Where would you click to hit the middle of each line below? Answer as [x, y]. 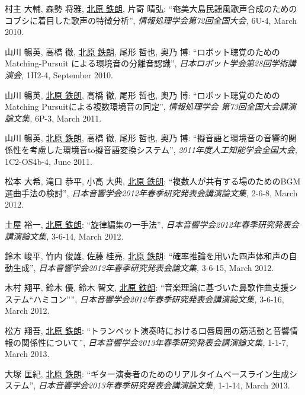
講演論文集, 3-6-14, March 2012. [64, 236]
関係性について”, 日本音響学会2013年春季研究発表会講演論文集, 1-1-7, [155, 342]
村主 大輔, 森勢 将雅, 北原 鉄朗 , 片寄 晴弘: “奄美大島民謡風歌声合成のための [151, 8]
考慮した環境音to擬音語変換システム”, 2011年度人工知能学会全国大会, [163, 149]
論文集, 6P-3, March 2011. [53, 118]
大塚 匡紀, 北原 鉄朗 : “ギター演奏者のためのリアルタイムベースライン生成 [147, 373]
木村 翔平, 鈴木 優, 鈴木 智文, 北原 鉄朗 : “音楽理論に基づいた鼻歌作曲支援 [147, 287]
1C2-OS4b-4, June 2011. [49, 161]
